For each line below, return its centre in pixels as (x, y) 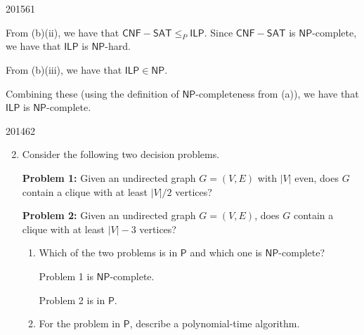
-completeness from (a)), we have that (277, 93)
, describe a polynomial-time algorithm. (215, 323)
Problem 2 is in (72, 300)
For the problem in (79, 323)
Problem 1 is (66, 276)
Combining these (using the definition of (92, 93)
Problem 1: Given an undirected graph (109, 177)
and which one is (226, 252)
